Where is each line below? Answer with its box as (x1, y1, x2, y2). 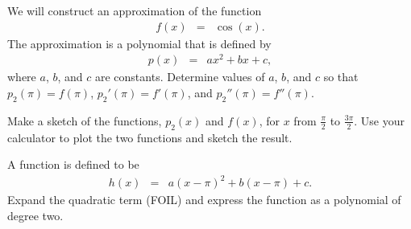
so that (323, 68, 359, 85)
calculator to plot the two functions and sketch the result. (7, 129, 293, 145)
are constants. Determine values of (94, 68, 265, 85)
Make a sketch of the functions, (7, 112, 162, 129)
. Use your (354, 112, 405, 129)
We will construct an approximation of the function (7, 2, 262, 18)
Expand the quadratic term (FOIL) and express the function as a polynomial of (7, 191, 401, 208)
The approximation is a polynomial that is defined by (7, 35, 272, 51)
